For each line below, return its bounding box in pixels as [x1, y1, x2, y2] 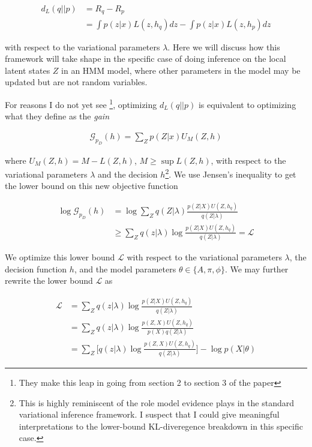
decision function [5, 262, 67, 275]
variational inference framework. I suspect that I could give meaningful [19, 408, 280, 421]
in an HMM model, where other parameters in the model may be [61, 64, 301, 76]
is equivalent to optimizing [198, 98, 296, 110]
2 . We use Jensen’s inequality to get [165, 166, 296, 180]
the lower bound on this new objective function [5, 179, 178, 192]
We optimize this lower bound [5, 251, 115, 263]
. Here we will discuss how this [167, 40, 280, 53]
